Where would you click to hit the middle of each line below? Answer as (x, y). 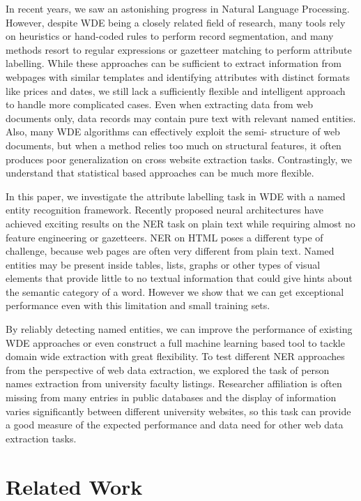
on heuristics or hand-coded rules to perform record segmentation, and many (170, 36)
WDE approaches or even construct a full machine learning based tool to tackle (175, 342)
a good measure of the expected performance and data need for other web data (175, 425)
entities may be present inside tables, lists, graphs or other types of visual (163, 264)
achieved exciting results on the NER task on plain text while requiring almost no (180, 223)
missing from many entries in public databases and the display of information (171, 397)
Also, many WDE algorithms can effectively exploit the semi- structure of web (173, 132)
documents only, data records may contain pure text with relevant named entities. (181, 118)
